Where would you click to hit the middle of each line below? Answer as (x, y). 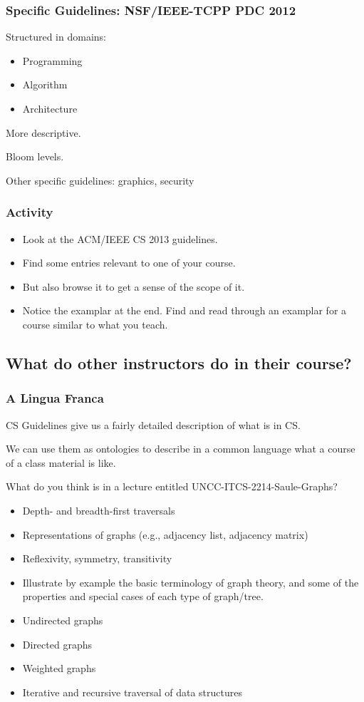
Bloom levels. (35, 156)
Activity (30, 212)
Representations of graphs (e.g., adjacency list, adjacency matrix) (165, 534)
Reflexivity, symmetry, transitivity (97, 558)
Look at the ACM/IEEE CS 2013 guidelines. (120, 238)
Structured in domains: (56, 37)
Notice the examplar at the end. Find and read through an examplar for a (184, 310)
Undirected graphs (63, 620)
